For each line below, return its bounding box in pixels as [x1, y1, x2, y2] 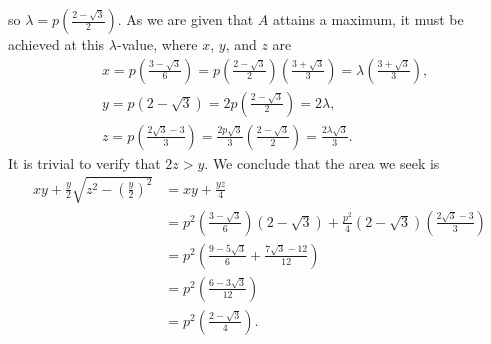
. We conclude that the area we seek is [204, 152, 440, 173]
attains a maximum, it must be [273, 9, 464, 29]
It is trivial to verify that [8, 152, 161, 173]
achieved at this [8, 34, 105, 54]
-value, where [116, 34, 198, 54]
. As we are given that [117, 9, 254, 29]
